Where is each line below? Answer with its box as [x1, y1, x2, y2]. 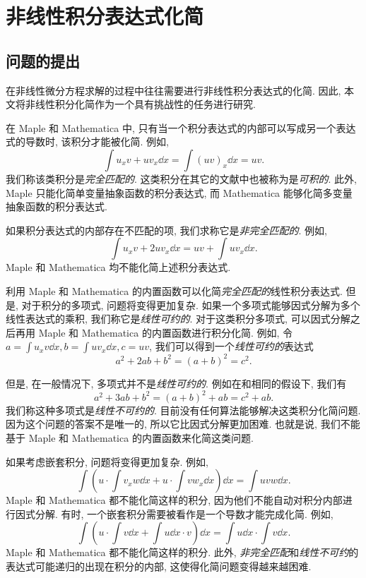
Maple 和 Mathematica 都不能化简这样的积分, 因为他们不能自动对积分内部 [6, 493, 343, 507]
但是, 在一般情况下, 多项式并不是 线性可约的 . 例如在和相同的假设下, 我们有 [6, 375, 347, 390]
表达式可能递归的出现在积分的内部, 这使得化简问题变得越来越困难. [6, 559, 312, 574]
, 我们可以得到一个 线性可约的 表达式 [149, 339, 314, 354]
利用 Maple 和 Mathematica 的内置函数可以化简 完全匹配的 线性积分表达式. [6, 283, 343, 298]
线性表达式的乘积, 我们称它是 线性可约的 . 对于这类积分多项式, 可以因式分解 [6, 311, 350, 326]
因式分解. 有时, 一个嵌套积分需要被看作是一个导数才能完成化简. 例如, [15, 506, 333, 521]
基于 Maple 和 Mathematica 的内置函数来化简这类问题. [6, 431, 254, 445]
